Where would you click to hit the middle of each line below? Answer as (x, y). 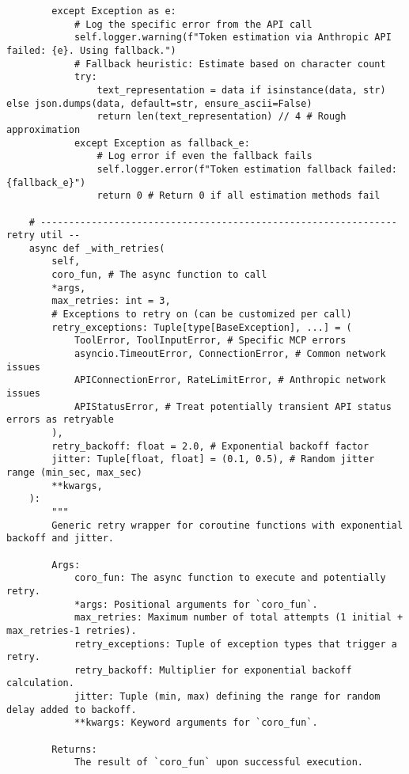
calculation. (40, 683)
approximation (44, 129)
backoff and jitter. (61, 539)
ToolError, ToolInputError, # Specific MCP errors (210, 341)
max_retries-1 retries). (72, 630)
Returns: (74, 749)
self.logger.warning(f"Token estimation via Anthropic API (233, 38)
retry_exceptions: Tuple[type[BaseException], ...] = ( (202, 327)
